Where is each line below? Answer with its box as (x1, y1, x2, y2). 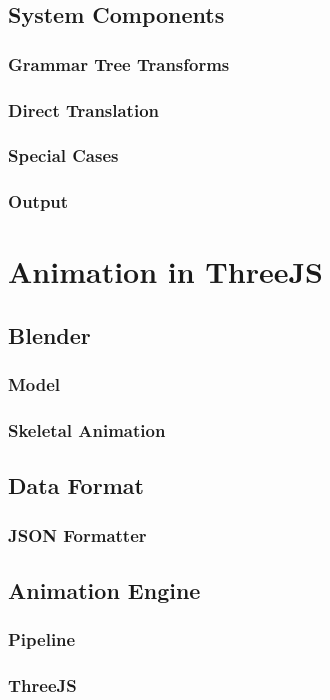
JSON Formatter (8, 522, 147, 547)
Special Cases (8, 143, 119, 168)
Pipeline (8, 627, 76, 652)
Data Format (8, 470, 144, 501)
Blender (8, 319, 91, 350)
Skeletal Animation (8, 418, 166, 443)
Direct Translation (8, 97, 160, 122)
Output (8, 189, 69, 214)
